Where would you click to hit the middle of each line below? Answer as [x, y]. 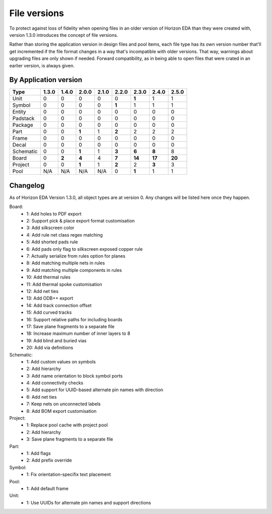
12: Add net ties [43, 291]
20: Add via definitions [50, 348]
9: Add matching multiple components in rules [74, 270]
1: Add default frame [48, 488]
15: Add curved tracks [49, 313]
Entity [19, 112]
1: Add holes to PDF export [54, 213]
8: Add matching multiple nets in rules [66, 263]
